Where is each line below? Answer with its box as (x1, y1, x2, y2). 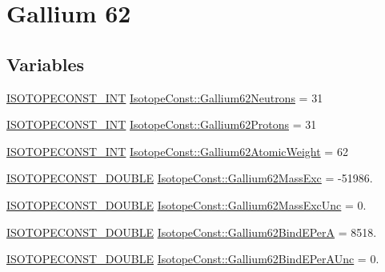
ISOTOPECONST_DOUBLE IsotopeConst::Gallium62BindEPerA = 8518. (6, 223, 377, 240)
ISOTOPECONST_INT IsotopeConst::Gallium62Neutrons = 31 (6, 89, 323, 106)
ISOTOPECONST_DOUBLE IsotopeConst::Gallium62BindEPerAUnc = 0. (6, 250, 379, 267)
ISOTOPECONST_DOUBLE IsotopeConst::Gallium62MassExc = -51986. (6, 170, 373, 186)
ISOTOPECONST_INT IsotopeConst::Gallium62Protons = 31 (6, 116, 317, 133)
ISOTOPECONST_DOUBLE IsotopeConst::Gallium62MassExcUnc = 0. (6, 196, 367, 213)
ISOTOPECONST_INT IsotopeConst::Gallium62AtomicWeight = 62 (6, 142, 348, 159)
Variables (6, 51, 85, 76)
